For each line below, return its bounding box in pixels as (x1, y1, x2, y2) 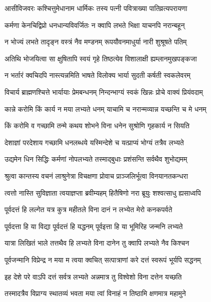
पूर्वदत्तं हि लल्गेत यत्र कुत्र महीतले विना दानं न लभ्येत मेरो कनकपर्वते (4, 204, 172, 215)
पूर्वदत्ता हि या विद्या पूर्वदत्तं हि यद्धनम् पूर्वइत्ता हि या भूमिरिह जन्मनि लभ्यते (4, 221, 183, 231)
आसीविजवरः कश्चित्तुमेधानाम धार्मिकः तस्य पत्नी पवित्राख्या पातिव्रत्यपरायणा (4, 3, 187, 13)
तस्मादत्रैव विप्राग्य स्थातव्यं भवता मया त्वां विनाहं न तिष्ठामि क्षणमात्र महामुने (4, 288, 186, 299)
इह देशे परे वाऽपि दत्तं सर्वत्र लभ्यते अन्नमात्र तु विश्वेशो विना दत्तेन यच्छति (4, 271, 182, 282)
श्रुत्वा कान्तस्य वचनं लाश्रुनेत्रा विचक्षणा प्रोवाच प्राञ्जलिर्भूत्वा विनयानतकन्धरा (4, 170, 188, 181)
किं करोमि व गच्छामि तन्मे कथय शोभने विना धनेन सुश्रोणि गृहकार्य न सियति (4, 120, 189, 131)
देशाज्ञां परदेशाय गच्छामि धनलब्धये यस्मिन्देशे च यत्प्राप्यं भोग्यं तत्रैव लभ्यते (4, 137, 184, 147)
